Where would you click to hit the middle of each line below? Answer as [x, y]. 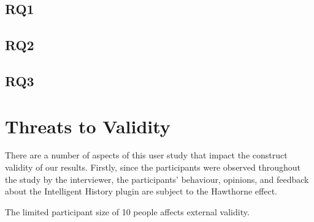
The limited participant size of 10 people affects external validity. [127, 211]
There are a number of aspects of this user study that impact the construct [146, 155]
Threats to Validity [88, 126]
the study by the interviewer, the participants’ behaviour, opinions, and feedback [157, 179]
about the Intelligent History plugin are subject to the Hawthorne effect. [141, 191]
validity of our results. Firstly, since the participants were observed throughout [153, 167]
